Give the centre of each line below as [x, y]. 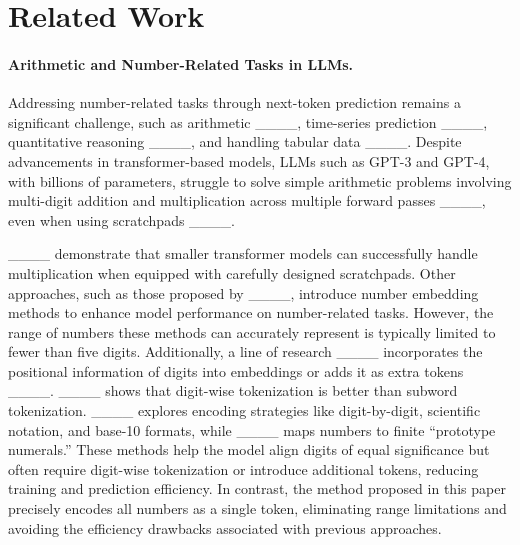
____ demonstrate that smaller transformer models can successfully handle [243, 253]
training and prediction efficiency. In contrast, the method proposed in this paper [257, 488]
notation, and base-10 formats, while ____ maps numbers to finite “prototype [252, 429]
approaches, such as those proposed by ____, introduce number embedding [243, 292]
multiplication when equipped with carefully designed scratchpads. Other [232, 272]
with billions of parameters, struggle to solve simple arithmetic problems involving [260, 180]
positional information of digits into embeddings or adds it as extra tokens [236, 370]
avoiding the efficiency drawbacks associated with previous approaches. [225, 527]
